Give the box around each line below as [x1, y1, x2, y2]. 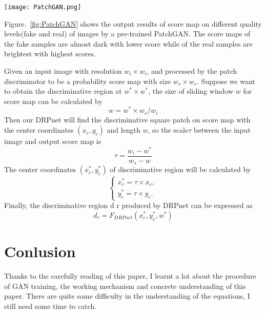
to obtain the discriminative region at [4, 86, 122, 96]
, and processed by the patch [147, 66, 237, 76]
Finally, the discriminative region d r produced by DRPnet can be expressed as [4, 200, 253, 211]
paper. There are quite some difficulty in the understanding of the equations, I [4, 290, 250, 301]
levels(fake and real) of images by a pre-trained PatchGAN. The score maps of [4, 28, 251, 39]
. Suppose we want [197, 75, 255, 86]
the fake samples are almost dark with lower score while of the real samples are [4, 38, 253, 49]
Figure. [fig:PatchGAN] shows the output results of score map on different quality [4, 18, 262, 29]
